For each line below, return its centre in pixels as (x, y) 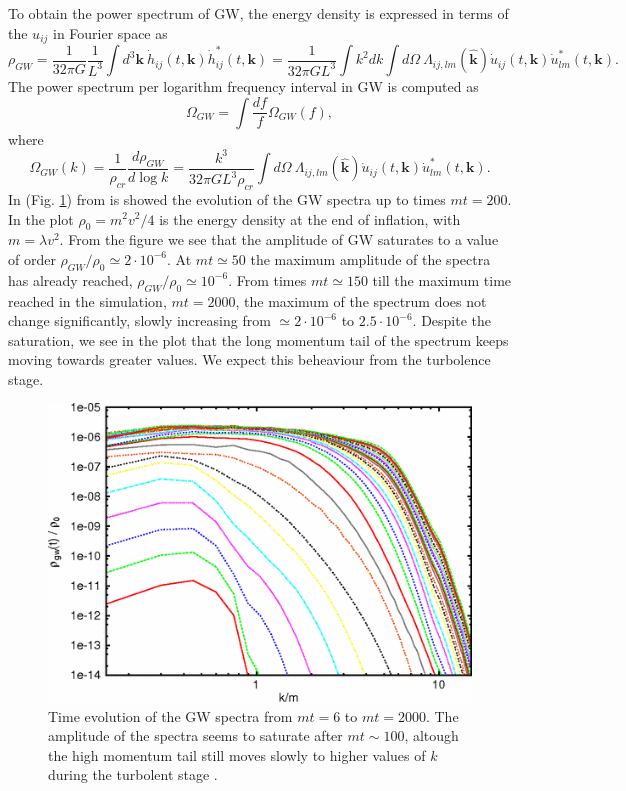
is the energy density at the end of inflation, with (310, 218)
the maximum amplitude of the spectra (370, 258)
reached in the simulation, (87, 300)
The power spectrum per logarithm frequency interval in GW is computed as (243, 86)
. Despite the (452, 320)
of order (32, 258)
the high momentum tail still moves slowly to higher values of (237, 754)
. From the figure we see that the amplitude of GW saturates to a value (279, 239)
